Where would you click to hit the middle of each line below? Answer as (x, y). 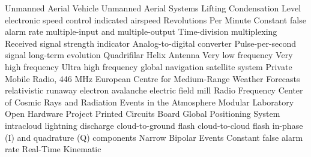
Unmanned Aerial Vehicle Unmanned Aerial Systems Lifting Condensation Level (153, 8)
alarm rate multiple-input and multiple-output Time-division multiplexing (141, 31)
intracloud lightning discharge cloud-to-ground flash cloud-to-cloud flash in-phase (154, 125)
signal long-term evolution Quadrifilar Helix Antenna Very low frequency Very (149, 55)
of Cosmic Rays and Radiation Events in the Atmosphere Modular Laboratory (149, 102)
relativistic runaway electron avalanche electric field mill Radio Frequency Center (154, 90)
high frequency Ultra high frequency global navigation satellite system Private (149, 66)
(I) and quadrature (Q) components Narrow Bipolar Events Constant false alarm (154, 137)
